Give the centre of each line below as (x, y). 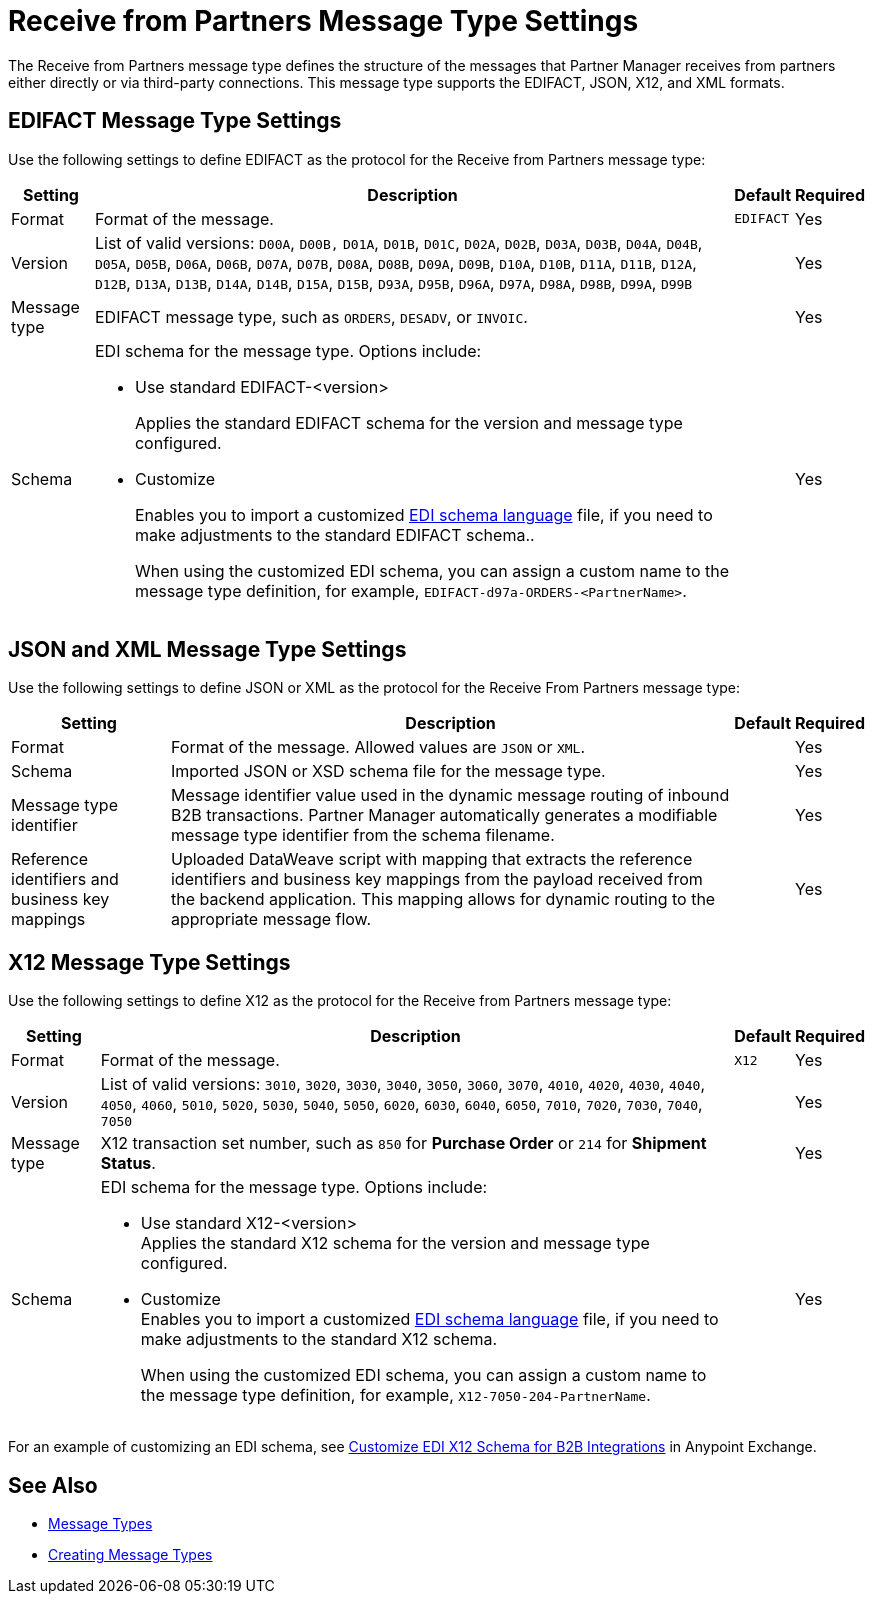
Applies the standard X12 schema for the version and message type (395, 1243)
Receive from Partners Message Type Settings (323, 21)
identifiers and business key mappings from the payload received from (436, 879)
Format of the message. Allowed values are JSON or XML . (378, 747)
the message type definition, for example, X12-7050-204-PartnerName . (395, 1395)
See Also (53, 1485)
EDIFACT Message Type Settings (175, 121)
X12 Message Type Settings (149, 962)
